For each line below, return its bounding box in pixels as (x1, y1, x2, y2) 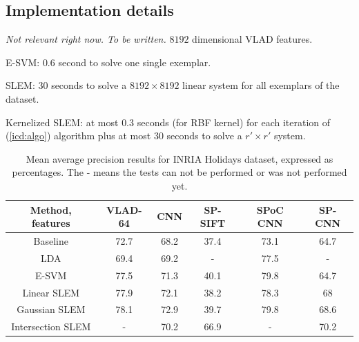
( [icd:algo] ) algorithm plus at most (6, 128, 151, 143)
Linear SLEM (22, 285, 80, 299)
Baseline (33, 233, 68, 248)
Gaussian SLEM (17, 302, 86, 316)
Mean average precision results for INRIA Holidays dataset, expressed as (26, 151, 333, 165)
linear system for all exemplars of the (182, 78, 340, 92)
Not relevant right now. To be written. (6, 32, 166, 46)
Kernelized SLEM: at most (6, 114, 119, 129)
